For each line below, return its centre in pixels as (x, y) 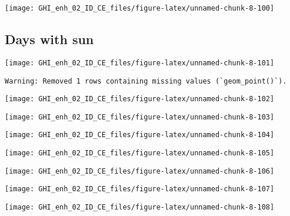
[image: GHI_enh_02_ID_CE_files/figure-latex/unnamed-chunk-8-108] (140, 207)
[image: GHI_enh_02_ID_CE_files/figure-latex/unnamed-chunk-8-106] (140, 171)
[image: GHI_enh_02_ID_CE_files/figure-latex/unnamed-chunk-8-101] (140, 63)
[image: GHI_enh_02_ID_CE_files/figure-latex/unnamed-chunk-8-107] (140, 189)
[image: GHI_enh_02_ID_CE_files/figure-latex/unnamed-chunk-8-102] (140, 99)
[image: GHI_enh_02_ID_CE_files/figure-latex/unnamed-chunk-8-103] (140, 117)
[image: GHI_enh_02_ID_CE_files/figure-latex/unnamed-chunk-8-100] (140, 8)
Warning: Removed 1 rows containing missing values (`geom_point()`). (146, 81)
